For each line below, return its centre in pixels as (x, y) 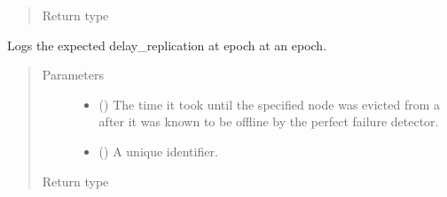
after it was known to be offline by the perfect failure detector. (269, 121)
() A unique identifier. (158, 151)
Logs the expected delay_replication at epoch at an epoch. (167, 45)
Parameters (73, 75)
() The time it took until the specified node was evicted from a (269, 104)
